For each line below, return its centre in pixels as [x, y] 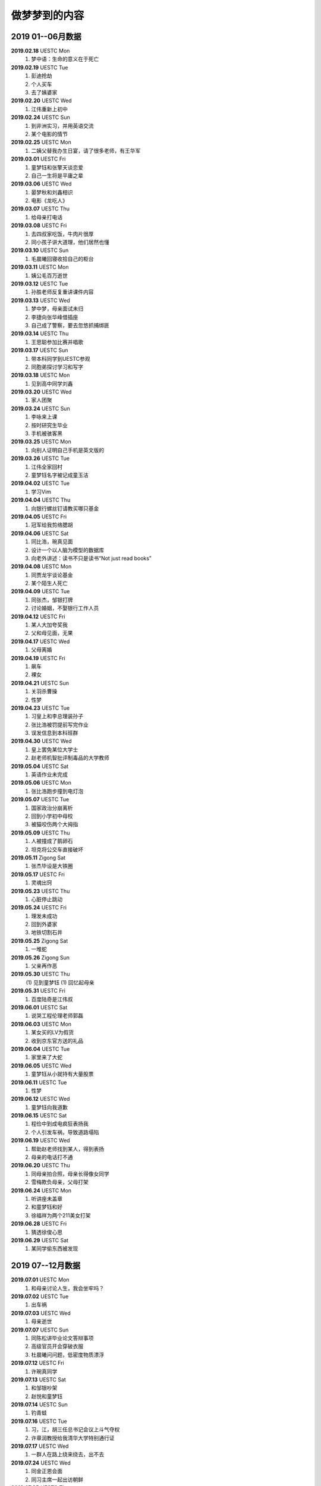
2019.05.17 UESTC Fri [38, 874]
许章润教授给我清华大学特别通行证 [73, 1438]
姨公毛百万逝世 [49, 275]
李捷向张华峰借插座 [55, 317]
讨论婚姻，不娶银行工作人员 [65, 608]
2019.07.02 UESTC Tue [40, 1296]
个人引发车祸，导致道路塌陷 [65, 1132]
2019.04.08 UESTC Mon [41, 566]
